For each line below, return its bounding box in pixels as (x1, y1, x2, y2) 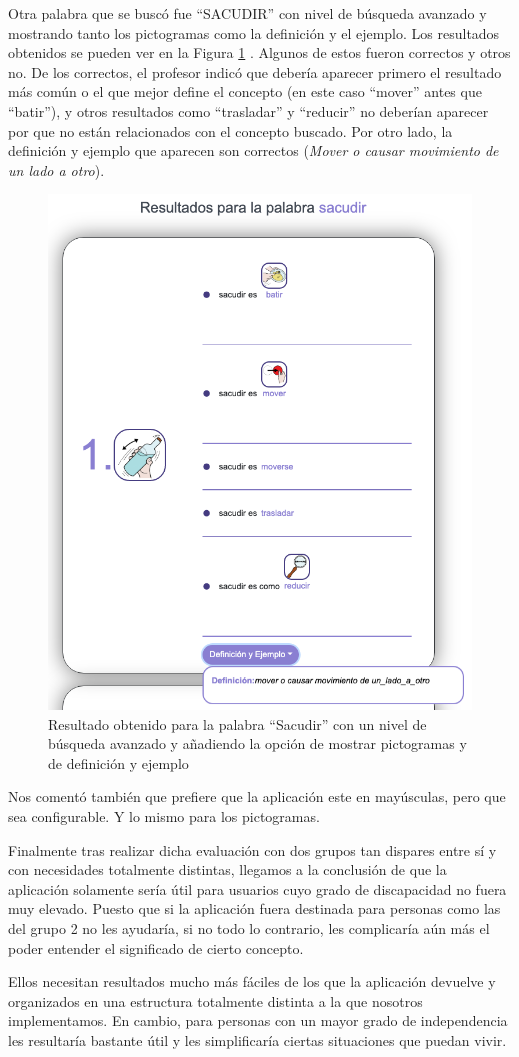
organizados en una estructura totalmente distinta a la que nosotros (8, 990, 423, 1011)
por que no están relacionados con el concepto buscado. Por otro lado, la (8, 120, 453, 141)
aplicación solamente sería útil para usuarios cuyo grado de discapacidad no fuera (8, 878, 507, 899)
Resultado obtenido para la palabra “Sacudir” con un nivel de (48, 713, 427, 734)
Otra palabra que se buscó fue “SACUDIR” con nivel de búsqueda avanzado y (8, 3, 487, 23)
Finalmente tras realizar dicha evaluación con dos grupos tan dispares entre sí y (8, 839, 497, 860)
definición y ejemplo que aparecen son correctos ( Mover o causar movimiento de (8, 140, 499, 161)
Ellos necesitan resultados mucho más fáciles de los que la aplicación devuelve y (8, 971, 496, 992)
